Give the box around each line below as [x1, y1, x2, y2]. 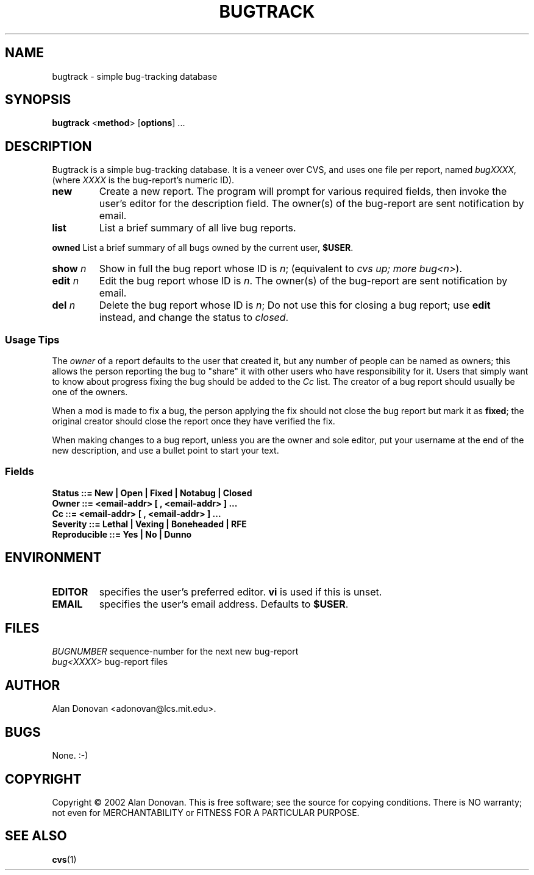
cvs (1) [52, 854, 77, 865]
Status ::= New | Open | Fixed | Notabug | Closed [52, 487, 252, 498]
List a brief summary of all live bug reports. [99, 222, 296, 234]
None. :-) [52, 750, 88, 761]
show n [52, 262, 87, 275]
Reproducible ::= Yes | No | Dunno [52, 529, 192, 539]
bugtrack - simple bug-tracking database [52, 71, 218, 82]
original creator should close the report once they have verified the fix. [52, 416, 335, 427]
